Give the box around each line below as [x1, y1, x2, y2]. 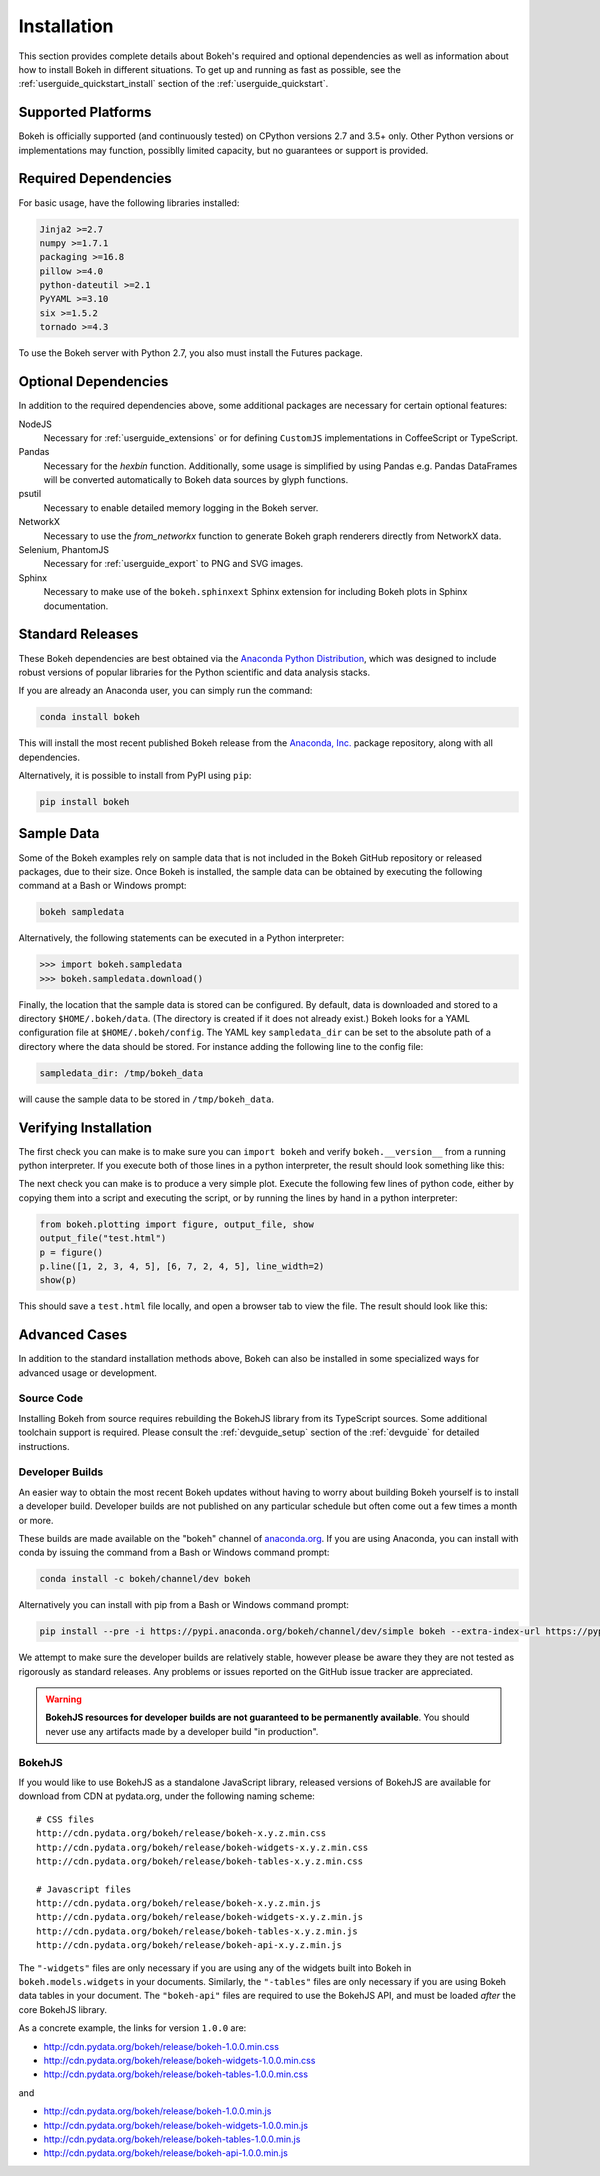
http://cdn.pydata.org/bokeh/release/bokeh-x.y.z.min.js [36, 1898, 322, 1909]
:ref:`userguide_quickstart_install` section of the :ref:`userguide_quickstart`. [18, 78, 329, 90]
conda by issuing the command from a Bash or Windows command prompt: [18, 1546, 330, 1559]
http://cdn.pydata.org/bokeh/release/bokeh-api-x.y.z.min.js [36, 1940, 342, 1951]
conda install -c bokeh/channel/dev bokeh [39, 1573, 251, 1585]
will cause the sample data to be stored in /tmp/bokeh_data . [18, 1093, 275, 1105]
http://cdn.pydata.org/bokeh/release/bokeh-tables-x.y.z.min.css [36, 1855, 364, 1867]
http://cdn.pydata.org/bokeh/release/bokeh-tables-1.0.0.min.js [43, 2133, 301, 2145]
